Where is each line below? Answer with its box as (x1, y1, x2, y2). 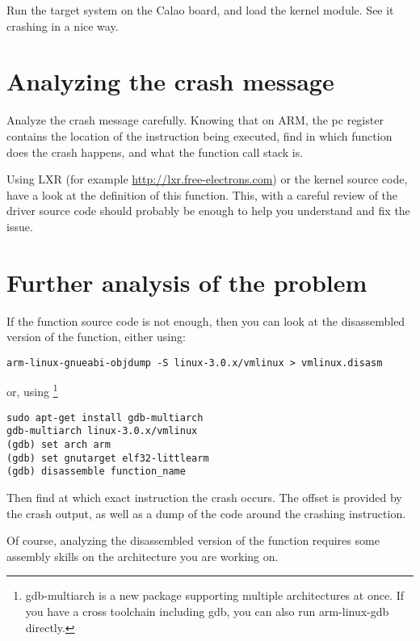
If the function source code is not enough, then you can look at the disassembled (6, 312, 405, 329)
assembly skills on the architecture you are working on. (6, 547, 279, 564)
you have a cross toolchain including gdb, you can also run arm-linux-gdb (25, 602, 389, 619)
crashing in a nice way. (6, 17, 119, 34)
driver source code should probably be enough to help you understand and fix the (6, 202, 410, 219)
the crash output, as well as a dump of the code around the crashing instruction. (6, 504, 406, 521)
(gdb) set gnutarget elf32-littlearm (6, 452, 209, 464)
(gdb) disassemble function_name (6, 466, 186, 478)
